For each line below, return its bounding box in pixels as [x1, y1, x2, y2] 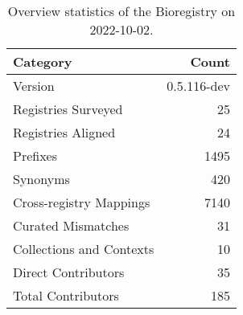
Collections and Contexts [13, 239, 154, 258]
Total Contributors [13, 286, 119, 305]
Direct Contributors [13, 263, 125, 281]
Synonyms [13, 170, 70, 188]
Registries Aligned [13, 123, 116, 141]
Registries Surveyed [13, 100, 123, 118]
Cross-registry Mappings [13, 193, 150, 211]
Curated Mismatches [13, 216, 130, 235]
